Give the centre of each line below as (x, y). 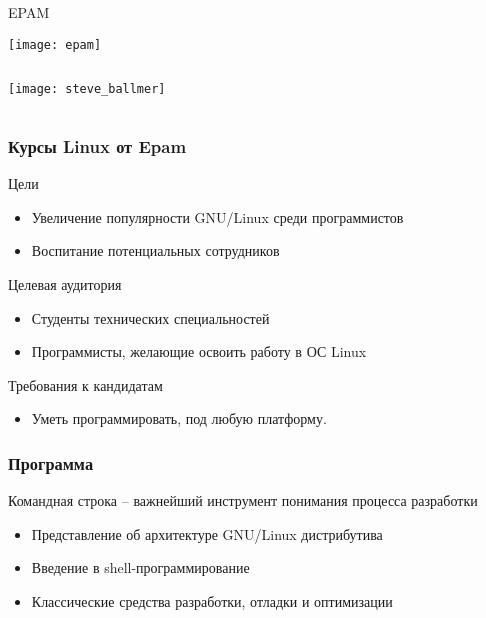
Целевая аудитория (65, 283)
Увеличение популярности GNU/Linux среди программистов (217, 216)
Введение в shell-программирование (140, 567)
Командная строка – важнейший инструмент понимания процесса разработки (243, 500)
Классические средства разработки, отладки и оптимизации (212, 600)
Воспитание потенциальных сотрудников (155, 250)
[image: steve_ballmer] (87, 89)
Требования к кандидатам (85, 384)
